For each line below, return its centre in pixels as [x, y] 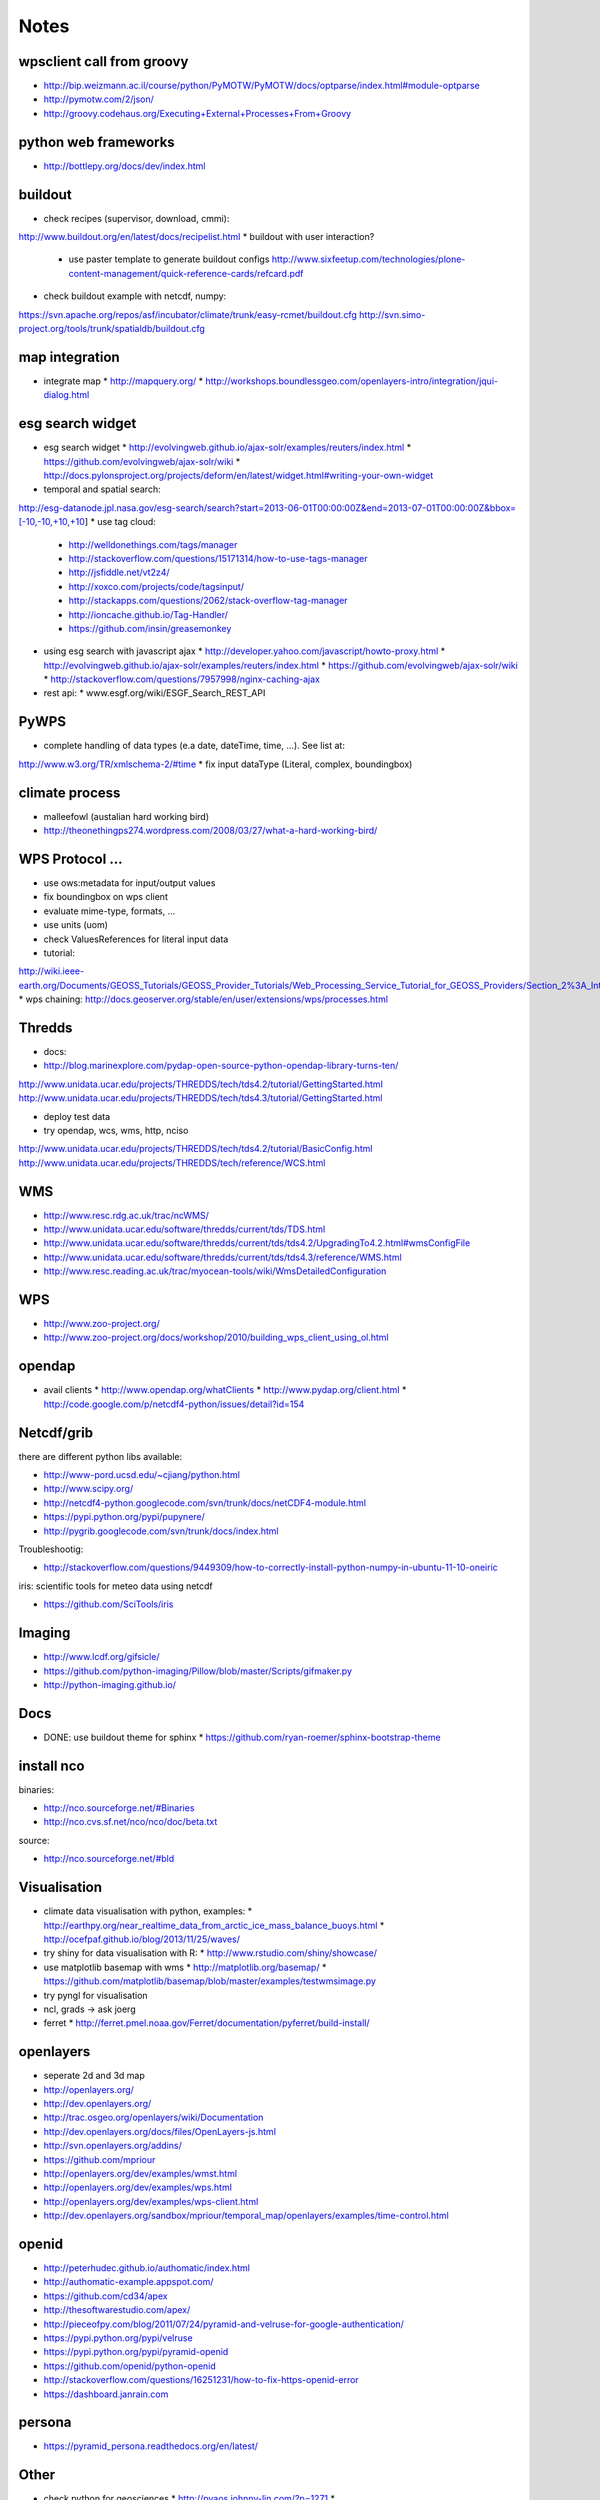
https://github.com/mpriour [99, 2159]
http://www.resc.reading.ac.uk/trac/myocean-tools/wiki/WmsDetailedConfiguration [215, 1271]
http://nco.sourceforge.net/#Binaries [119, 1808]
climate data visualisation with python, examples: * [148, 1911]
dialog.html [66, 395]
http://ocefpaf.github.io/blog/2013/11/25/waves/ [141, 1939]
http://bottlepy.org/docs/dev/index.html [124, 166]
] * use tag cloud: [120, 522]
